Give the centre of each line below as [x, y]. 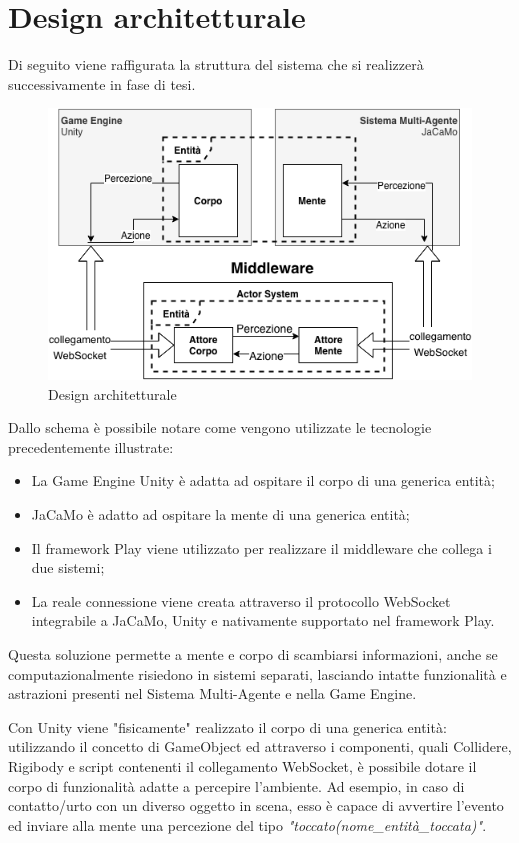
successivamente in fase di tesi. [102, 83]
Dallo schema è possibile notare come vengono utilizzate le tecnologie [220, 427]
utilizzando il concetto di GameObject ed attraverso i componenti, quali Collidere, [260, 746]
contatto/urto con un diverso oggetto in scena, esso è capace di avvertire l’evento [256, 805]
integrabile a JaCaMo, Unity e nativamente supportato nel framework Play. [263, 620]
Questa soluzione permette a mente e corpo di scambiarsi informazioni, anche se [253, 653]
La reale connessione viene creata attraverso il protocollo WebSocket [241, 600]
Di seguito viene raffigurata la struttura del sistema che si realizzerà [216, 64]
